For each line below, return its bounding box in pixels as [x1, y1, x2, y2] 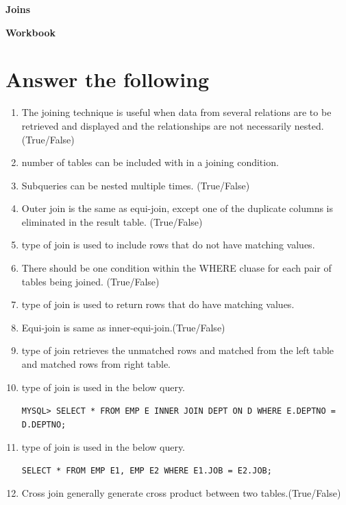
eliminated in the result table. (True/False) [21, 214, 203, 228]
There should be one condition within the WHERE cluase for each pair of [21, 261, 332, 275]
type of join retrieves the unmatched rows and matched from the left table [21, 343, 334, 357]
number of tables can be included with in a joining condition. [21, 155, 279, 169]
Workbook [5, 25, 55, 39]
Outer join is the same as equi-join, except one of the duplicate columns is [21, 201, 334, 215]
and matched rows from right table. [21, 357, 171, 371]
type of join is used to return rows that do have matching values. [21, 297, 295, 312]
